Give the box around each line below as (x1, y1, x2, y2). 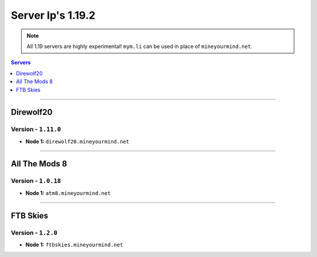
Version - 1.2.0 (11, 228, 58, 237)
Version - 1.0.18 (11, 177, 61, 185)
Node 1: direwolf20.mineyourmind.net (25, 138, 129, 145)
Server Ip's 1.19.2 (11, 9, 96, 22)
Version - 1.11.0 (11, 125, 61, 133)
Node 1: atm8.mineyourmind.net (25, 189, 111, 196)
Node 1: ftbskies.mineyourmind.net (25, 241, 123, 248)
